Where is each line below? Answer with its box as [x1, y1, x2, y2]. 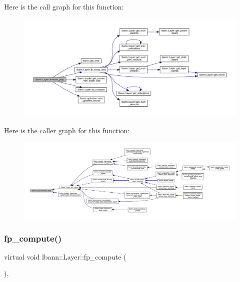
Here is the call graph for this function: [4, 1, 124, 11]
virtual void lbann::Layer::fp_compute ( [4, 251, 126, 262]
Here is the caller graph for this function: [4, 125, 130, 135]
